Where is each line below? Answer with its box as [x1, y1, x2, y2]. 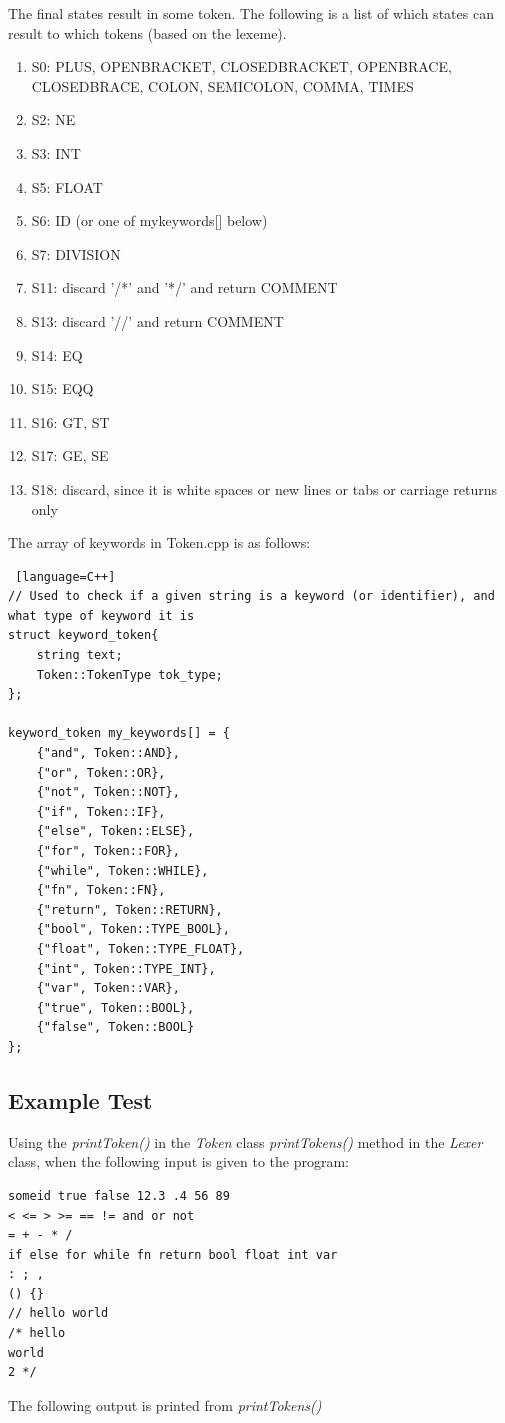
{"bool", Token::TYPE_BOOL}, [36, 922, 230, 937]
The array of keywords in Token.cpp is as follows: [8, 532, 311, 553]
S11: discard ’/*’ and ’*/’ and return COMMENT [31, 277, 338, 298]
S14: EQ [31, 344, 83, 365]
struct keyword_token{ [8, 628, 159, 643]
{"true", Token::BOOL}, [36, 1000, 195, 1015]
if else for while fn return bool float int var [8, 1247, 338, 1262]
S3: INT [31, 142, 81, 163]
